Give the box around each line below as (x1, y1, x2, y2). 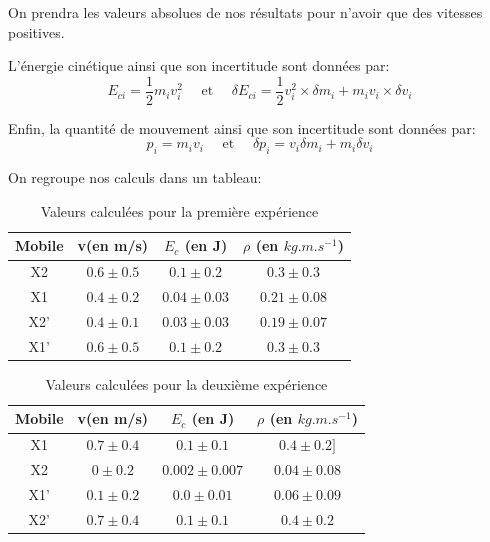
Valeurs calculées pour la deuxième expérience (45, 373, 328, 394)
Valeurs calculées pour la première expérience (40, 200, 319, 221)
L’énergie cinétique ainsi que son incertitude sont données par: (8, 55, 390, 76)
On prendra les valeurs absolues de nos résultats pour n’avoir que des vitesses (8, 2, 483, 22)
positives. (8, 21, 65, 42)
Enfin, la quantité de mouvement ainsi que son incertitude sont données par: (8, 117, 476, 138)
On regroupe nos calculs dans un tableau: (8, 167, 262, 188)
